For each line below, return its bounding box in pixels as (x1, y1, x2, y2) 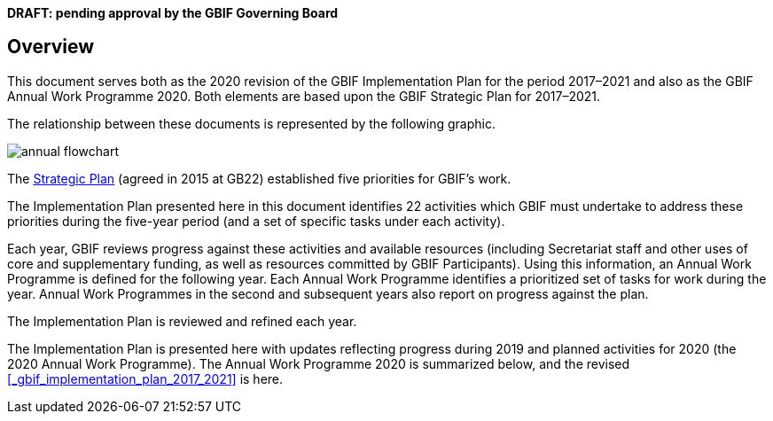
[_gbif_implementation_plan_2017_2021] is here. (7, 370, 284, 386)
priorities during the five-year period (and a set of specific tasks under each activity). (7, 213, 505, 229)
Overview (7, 35, 95, 58)
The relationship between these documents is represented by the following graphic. (7, 115, 496, 131)
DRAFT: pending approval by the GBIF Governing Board (7, 5, 339, 20)
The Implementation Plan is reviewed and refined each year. (7, 313, 357, 329)
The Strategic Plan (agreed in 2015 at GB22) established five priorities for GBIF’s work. (7, 170, 511, 186)
